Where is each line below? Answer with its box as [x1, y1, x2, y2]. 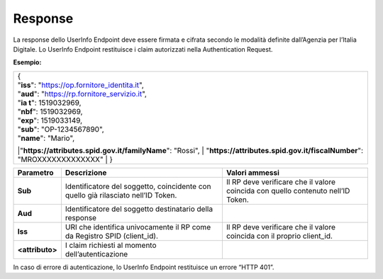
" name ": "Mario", [17, 133, 75, 143]
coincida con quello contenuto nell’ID [226, 186, 350, 195]
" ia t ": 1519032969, [17, 98, 82, 108]
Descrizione [65, 167, 107, 177]
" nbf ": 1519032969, [17, 106, 83, 116]
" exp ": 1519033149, [17, 115, 83, 125]
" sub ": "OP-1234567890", [17, 124, 104, 134]
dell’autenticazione [65, 249, 128, 258]
